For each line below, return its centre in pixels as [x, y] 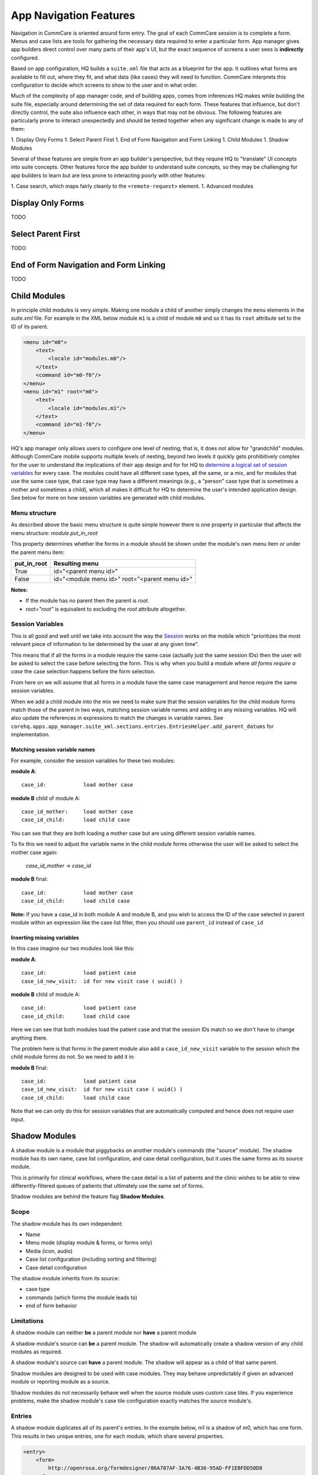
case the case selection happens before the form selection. [83, 671]
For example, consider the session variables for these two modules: [93, 761]
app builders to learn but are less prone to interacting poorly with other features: [108, 175]
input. [18, 1119]
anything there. [29, 1038]
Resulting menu [76, 563]
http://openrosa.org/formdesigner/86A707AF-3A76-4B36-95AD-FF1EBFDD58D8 [155, 1468]
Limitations [27, 1320]
